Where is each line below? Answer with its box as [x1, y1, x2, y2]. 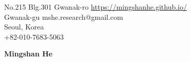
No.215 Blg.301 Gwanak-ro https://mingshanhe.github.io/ [4, 2, 187, 12]
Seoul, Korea [4, 21, 44, 32]
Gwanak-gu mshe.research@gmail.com [4, 11, 123, 22]
